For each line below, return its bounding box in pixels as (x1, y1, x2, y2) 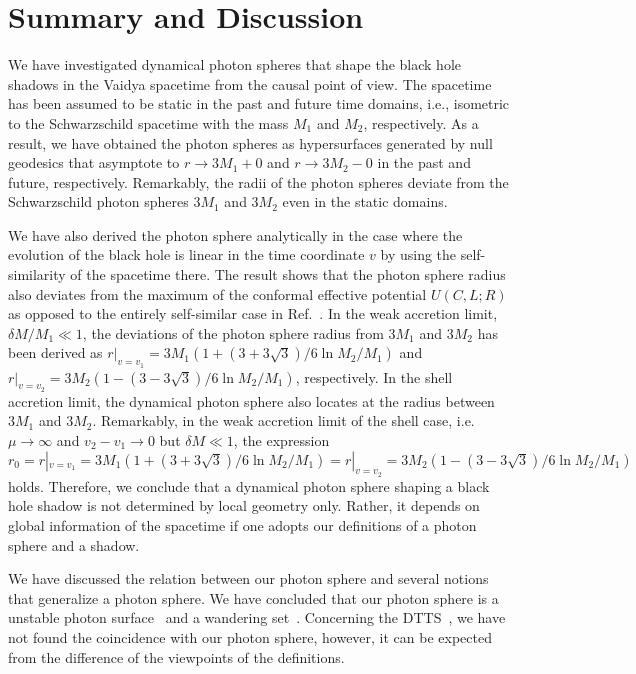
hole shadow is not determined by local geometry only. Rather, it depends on (8, 495, 480, 516)
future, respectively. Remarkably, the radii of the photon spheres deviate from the (8, 171, 509, 192)
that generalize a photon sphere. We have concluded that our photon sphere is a (8, 587, 499, 608)
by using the (380, 244, 457, 265)
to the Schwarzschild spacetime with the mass (8, 112, 289, 133)
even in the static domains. (282, 191, 448, 212)
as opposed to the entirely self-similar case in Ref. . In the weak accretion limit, (8, 303, 498, 324)
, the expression (233, 430, 330, 451)
